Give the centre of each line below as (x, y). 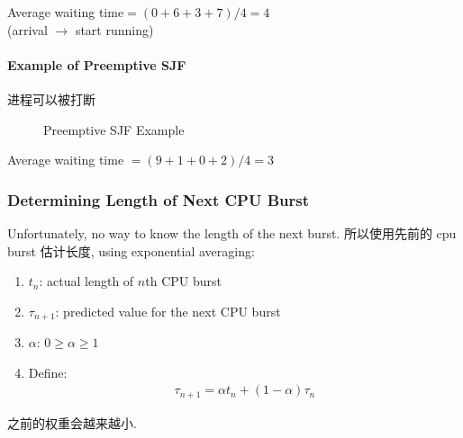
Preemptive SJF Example (114, 129)
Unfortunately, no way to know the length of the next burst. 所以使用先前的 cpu (232, 232)
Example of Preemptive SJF (97, 64)
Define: (48, 372)
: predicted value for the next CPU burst (168, 311)
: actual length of (86, 281)
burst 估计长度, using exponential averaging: (131, 250)
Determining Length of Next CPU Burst (159, 199)
